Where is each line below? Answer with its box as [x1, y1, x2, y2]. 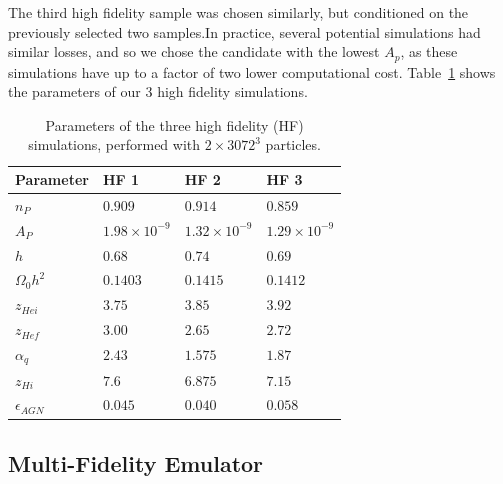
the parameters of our [8, 81, 141, 102]
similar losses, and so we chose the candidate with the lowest [8, 41, 380, 62]
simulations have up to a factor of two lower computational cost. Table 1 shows [8, 61, 496, 82]
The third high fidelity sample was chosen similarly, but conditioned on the [8, 2, 469, 22]
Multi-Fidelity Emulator [8, 447, 264, 478]
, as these [400, 41, 458, 62]
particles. [265, 134, 321, 155]
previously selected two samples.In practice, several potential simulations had [8, 21, 481, 42]
